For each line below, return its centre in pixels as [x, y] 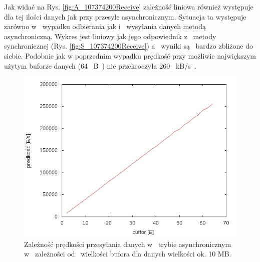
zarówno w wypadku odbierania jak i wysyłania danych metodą [105, 26]
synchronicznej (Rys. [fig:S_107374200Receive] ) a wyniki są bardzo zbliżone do [128, 46]
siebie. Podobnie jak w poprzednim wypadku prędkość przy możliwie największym [130, 55]
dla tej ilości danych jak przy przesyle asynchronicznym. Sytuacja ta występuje [125, 16]
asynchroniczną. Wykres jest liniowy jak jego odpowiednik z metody [110, 36]
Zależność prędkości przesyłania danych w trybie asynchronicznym [128, 244]
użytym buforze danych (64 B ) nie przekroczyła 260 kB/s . [100, 65]
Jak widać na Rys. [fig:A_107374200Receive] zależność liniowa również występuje [129, 7]
